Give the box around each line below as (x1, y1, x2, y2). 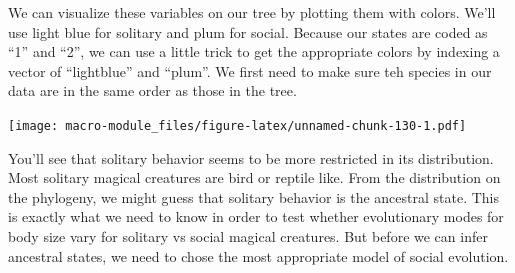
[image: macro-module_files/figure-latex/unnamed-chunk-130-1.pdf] (8, 118, 467, 133)
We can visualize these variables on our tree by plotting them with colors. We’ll (8, 2, 496, 22)
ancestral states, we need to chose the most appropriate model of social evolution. (8, 245, 509, 266)
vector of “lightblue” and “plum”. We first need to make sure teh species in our (8, 60, 492, 81)
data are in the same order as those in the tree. (8, 80, 297, 101)
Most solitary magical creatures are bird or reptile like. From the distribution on (8, 167, 501, 188)
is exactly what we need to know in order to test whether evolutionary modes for (8, 206, 504, 227)
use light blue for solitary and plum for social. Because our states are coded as (8, 21, 488, 42)
